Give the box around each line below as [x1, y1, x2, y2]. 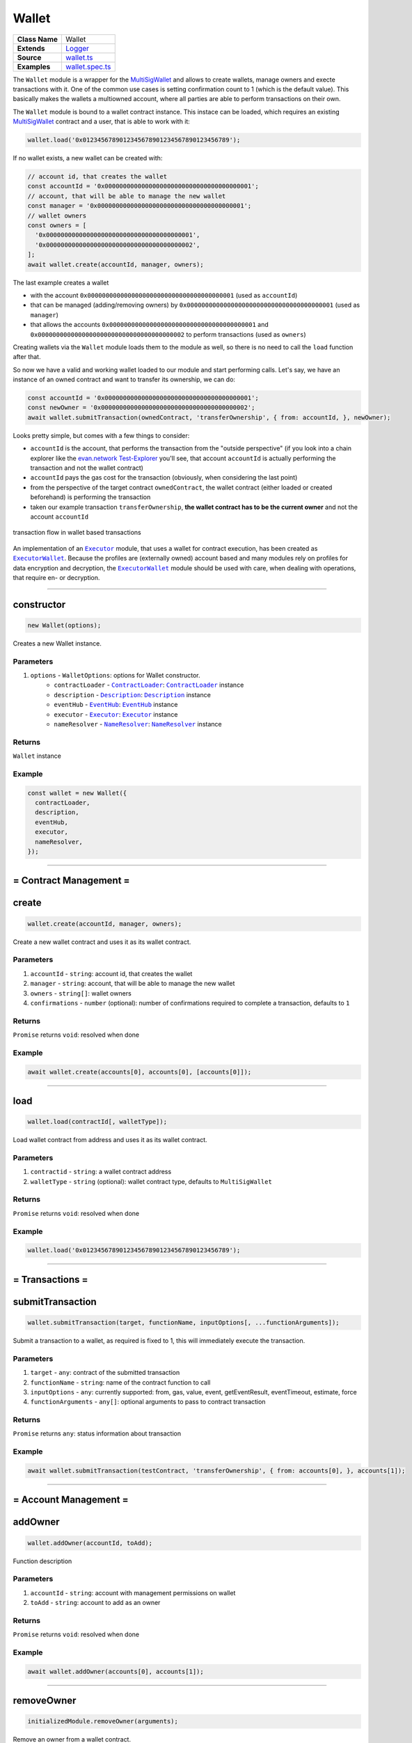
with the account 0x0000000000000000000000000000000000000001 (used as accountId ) [30, 291, 298, 299]
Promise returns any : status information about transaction [13, 1429, 181, 1438]
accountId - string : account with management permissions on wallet [30, 1588, 236, 1597]
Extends [17, 43, 45, 53]
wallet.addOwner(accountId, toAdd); [27, 1539, 153, 1547]
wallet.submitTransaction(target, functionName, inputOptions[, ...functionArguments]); [27, 1318, 340, 1327]
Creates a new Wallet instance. [13, 639, 102, 648]
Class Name [17, 34, 58, 44]
